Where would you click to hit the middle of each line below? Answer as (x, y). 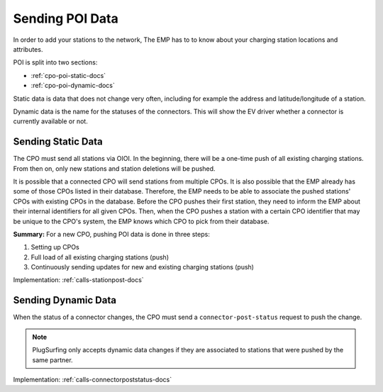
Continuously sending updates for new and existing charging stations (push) (143, 267)
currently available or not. (50, 121)
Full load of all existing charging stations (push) (100, 257)
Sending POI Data (66, 18)
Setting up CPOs (55, 247)
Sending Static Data (58, 142)
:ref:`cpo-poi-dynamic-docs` (73, 86)
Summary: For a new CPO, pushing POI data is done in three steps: (112, 234)
